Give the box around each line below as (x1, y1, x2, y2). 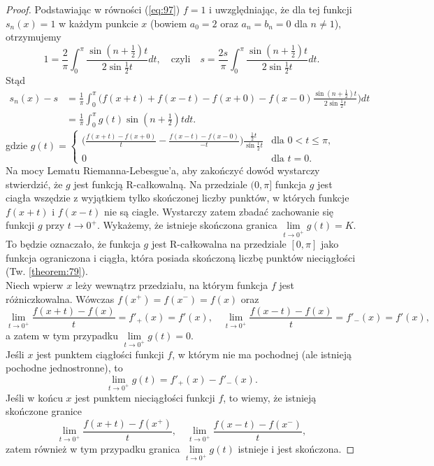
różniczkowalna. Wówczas (6, 291, 115, 306)
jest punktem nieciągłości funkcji (75, 390, 215, 404)
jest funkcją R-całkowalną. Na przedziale (73, 176, 247, 191)
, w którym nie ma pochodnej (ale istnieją (172, 346, 352, 361)
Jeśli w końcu (6, 390, 63, 404)
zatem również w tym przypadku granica (6, 441, 180, 456)
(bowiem (150, 15, 187, 30)
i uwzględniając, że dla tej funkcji (209, 2, 352, 16)
